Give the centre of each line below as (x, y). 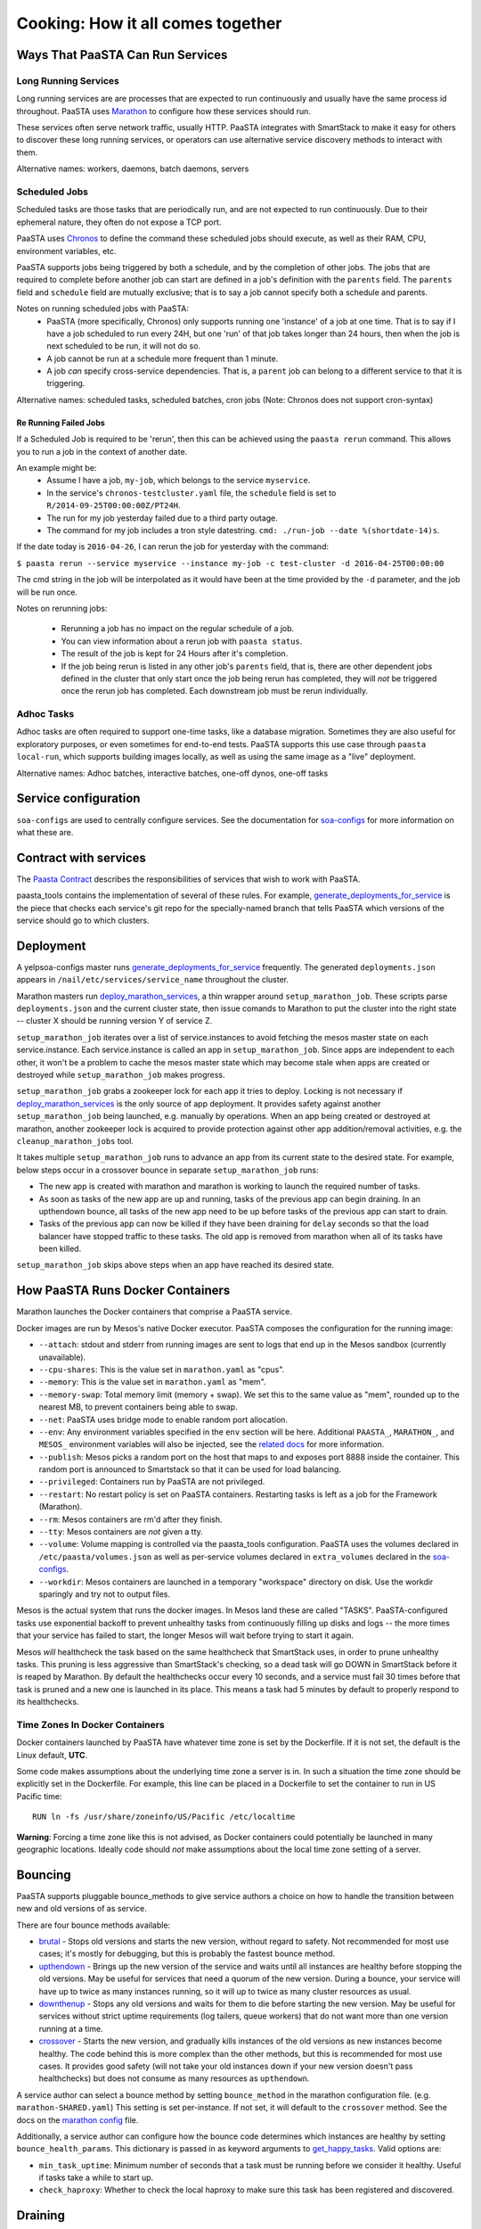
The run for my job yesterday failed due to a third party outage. (162, 518)
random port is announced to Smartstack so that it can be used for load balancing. (190, 1469)
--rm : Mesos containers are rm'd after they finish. (130, 1519)
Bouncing (44, 1875)
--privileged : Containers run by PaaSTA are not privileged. (152, 1482)
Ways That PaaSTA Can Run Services (122, 55)
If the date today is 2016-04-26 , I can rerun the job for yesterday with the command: (173, 547)
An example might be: (57, 468)
